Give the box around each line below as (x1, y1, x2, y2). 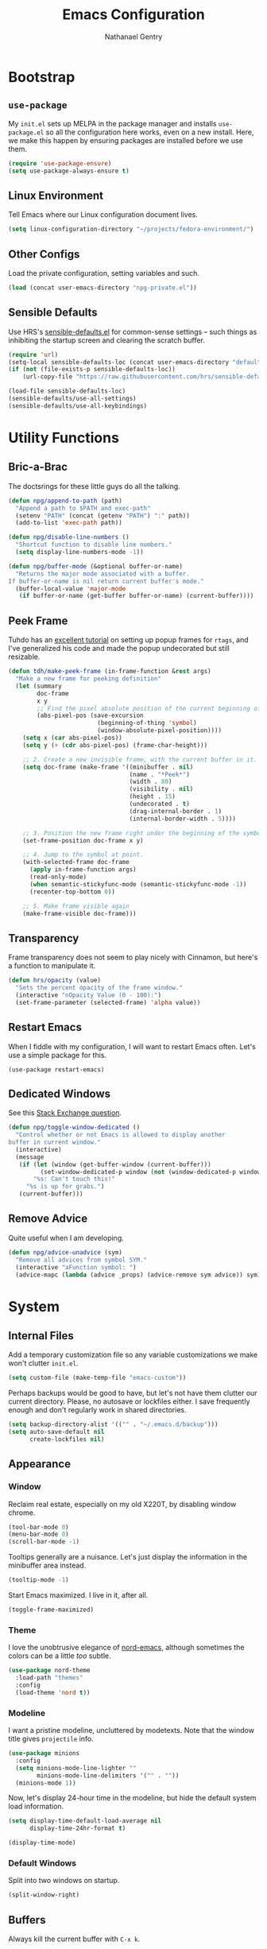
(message (15, 1153, 44, 1161)
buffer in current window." (8, 1138, 102, 1146)
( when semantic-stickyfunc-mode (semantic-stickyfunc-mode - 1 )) (29, 880, 247, 888)
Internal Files (8, 1329, 74, 1343)
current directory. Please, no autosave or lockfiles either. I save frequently (8, 1397, 250, 1406)
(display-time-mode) (8, 1839, 77, 1847)
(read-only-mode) (29, 873, 87, 881)
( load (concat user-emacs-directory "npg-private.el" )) (8, 284, 197, 292)
